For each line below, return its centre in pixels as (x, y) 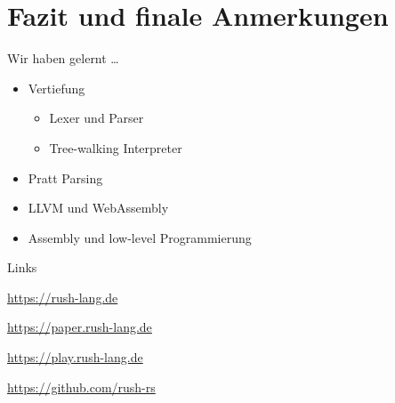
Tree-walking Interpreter (116, 147)
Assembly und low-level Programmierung (140, 237)
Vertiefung (56, 88)
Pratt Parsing (65, 177)
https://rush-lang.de (63, 297)
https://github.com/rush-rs (81, 387)
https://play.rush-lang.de (75, 357)
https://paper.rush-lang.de (80, 327)
